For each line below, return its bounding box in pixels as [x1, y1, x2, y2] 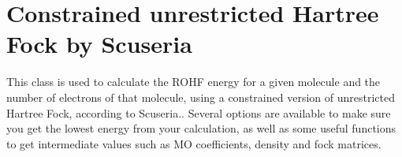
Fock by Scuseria [6, 28, 192, 60]
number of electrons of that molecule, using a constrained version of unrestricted [6, 88, 395, 105]
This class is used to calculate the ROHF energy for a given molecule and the [6, 73, 381, 90]
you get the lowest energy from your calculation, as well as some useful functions [6, 120, 396, 136]
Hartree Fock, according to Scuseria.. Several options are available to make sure [6, 104, 391, 121]
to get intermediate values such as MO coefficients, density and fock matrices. [6, 135, 382, 151]
